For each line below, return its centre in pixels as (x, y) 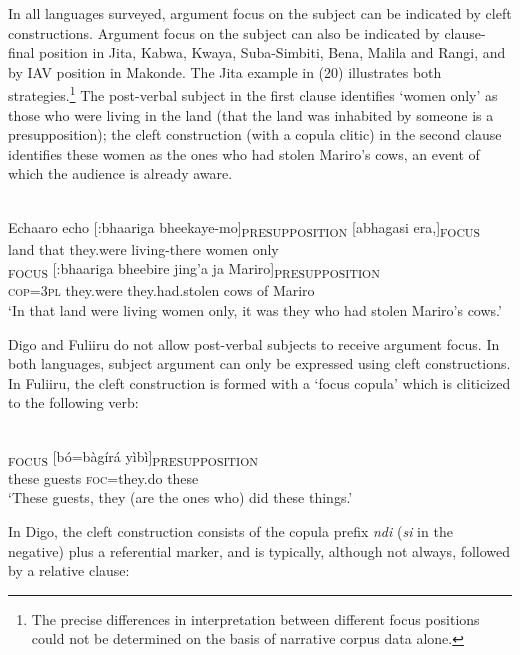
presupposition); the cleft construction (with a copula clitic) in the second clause (255, 134)
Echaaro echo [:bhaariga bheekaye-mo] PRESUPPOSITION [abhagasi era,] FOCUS (244, 228)
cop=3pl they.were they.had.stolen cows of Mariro (161, 290)
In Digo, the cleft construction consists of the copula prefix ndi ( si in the (230, 530)
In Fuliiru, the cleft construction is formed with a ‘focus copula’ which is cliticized (259, 382)
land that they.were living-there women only (143, 248)
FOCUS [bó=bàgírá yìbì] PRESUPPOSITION (133, 457)
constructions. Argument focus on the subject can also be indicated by (224, 32)
